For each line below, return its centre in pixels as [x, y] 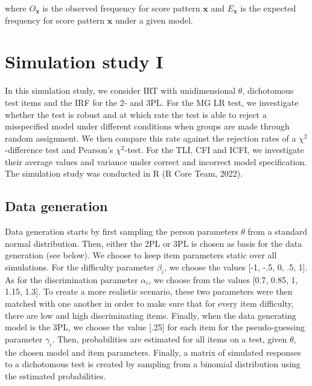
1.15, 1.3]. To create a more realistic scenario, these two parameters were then [149, 291]
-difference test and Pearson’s [59, 150]
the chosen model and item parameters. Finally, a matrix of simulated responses [153, 352]
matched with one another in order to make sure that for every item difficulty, [149, 303]
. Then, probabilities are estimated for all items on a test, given [170, 339]
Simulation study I [84, 61]
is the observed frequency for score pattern [121, 8]
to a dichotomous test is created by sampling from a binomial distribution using [153, 364]
